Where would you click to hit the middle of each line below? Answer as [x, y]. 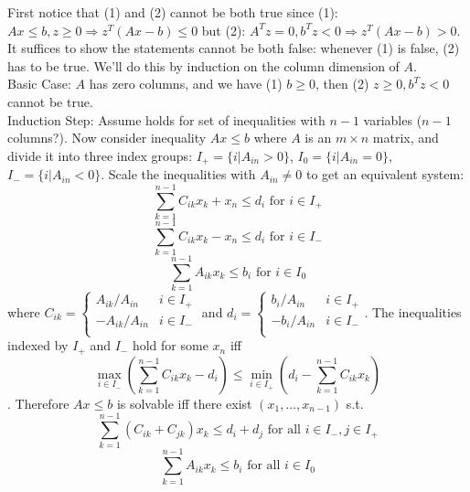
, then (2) [342, 84]
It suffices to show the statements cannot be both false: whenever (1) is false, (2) [234, 48]
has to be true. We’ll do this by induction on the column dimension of [203, 65]
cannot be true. [50, 101]
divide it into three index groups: [100, 155]
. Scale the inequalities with [178, 174]
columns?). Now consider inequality [107, 138]
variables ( [393, 119]
